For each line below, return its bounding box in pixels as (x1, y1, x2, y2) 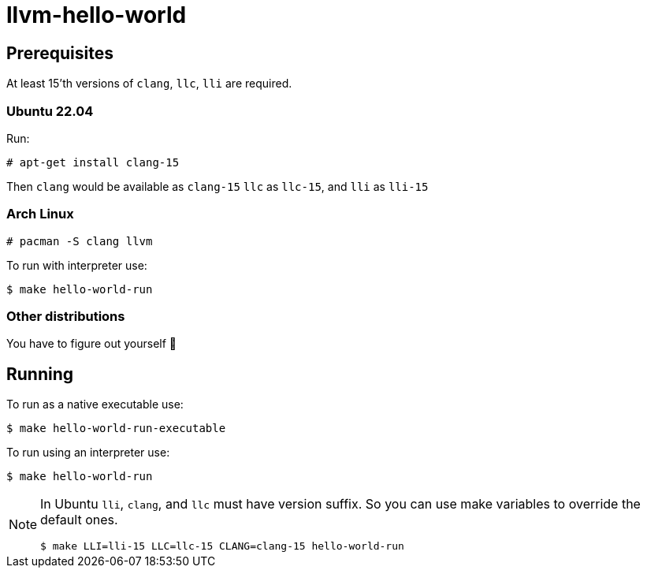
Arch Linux (6, 206, 74, 222)
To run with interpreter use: (6, 258, 147, 272)
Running (6, 363, 74, 384)
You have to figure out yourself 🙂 (6, 337, 177, 351)
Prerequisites (6, 43, 113, 63)
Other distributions (6, 308, 125, 325)
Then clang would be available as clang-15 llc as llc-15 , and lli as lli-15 (6, 179, 429, 193)
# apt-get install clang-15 (6, 155, 180, 169)
